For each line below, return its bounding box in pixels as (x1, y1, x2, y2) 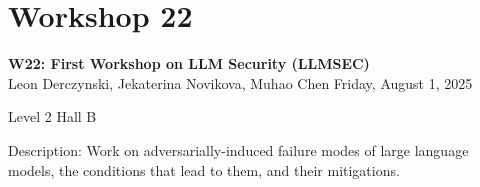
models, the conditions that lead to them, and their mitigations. (8, 159, 400, 180)
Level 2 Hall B (8, 106, 97, 127)
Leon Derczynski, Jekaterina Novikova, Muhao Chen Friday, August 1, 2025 (8, 72, 473, 93)
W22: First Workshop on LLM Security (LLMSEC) (8, 53, 370, 74)
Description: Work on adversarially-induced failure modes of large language (8, 139, 469, 160)
